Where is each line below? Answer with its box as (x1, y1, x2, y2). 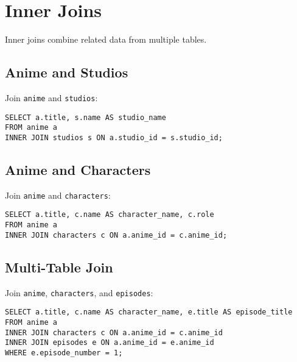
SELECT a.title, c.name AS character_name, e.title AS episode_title (5, 308, 293, 317)
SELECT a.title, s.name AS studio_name (5, 113, 166, 122)
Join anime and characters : (5, 188, 111, 201)
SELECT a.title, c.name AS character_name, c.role (5, 210, 214, 219)
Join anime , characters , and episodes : (5, 286, 153, 299)
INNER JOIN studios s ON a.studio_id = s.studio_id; (5, 133, 223, 142)
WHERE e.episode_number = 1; (5, 348, 123, 357)
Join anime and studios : (5, 91, 98, 104)
